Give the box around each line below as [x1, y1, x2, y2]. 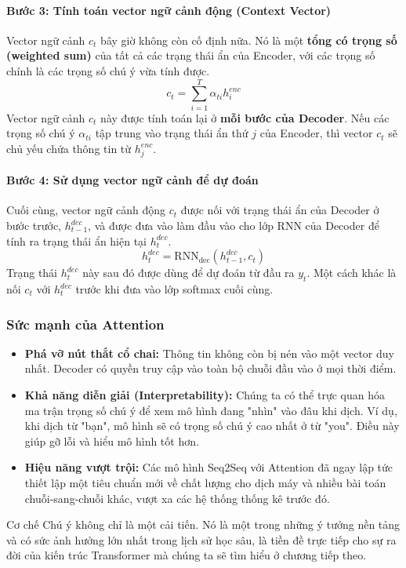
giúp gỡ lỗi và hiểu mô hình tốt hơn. [24, 432, 199, 449]
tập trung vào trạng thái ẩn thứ [95, 125, 248, 141]
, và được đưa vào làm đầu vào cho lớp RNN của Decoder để [88, 217, 379, 234]
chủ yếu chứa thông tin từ [6, 140, 132, 156]
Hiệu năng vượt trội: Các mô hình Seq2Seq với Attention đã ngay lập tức [24, 459, 393, 475]
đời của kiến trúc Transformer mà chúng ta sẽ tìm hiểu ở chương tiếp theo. [6, 547, 367, 563]
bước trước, [6, 217, 62, 234]
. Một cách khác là [306, 264, 397, 281]
